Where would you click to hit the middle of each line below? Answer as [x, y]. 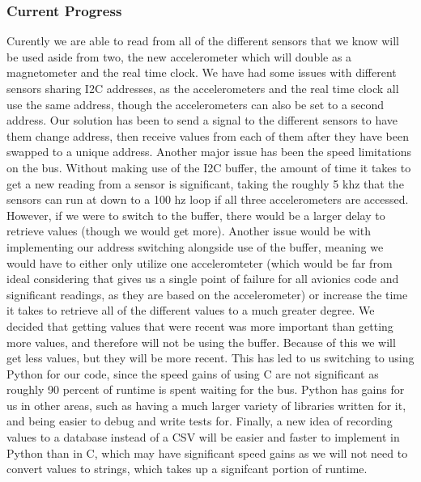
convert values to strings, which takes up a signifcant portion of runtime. [187, 469]
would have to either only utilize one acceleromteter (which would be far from [200, 262]
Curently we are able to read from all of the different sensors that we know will [203, 41]
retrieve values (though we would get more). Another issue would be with [189, 231]
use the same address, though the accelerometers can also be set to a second [196, 104]
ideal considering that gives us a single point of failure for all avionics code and [203, 279]
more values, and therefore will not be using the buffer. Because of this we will [201, 342]
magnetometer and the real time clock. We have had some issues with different [202, 72]
